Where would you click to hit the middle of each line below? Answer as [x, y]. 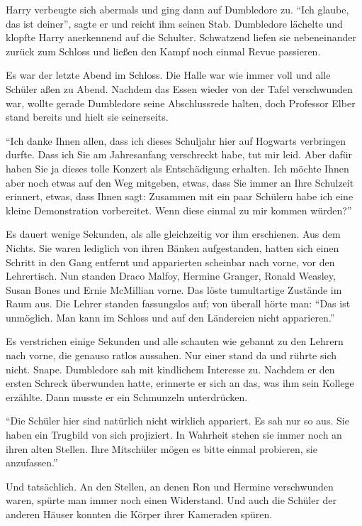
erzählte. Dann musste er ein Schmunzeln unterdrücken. [127, 396]
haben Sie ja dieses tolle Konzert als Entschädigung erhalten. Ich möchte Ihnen [177, 168]
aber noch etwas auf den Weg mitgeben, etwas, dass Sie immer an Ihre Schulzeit [180, 182]
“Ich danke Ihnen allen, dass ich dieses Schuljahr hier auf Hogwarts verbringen [176, 140]
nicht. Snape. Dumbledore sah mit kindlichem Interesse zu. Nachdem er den [170, 369]
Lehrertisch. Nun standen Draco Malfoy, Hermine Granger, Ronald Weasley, [171, 276]
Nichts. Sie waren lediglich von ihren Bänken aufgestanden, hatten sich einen [172, 247]
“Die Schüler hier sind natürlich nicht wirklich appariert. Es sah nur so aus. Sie [177, 421]
